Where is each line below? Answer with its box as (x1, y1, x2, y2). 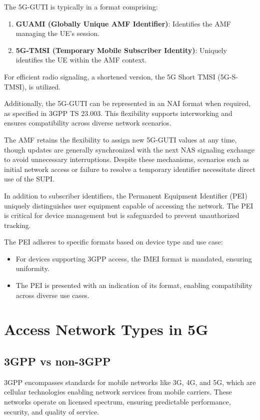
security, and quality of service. (4, 406, 99, 416)
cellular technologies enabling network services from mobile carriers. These (4, 386, 232, 397)
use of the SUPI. (4, 173, 54, 184)
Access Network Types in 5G (4, 319, 208, 339)
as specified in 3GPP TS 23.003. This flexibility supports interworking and (4, 107, 232, 118)
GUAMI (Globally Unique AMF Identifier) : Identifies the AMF (15, 18, 231, 28)
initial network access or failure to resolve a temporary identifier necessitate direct (4, 163, 255, 174)
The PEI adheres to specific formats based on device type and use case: (4, 236, 223, 247)
